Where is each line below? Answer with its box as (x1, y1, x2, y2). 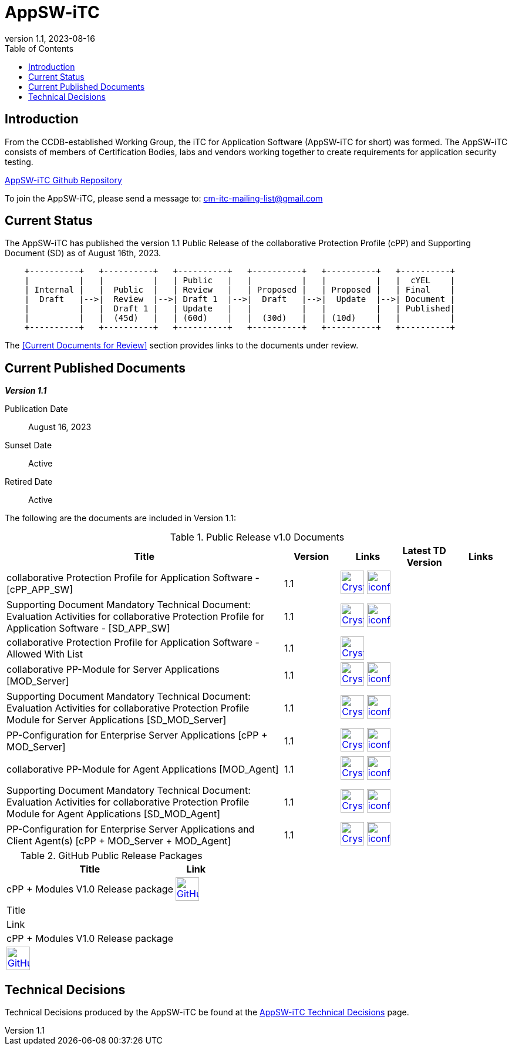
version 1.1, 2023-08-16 (5, 33, 95, 43)
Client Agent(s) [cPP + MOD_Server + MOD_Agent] (6, 835, 231, 847)
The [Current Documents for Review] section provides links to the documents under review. (5, 340, 359, 351)
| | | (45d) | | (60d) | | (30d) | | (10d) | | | (24, 313, 456, 323)
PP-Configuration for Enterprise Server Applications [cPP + (6, 729, 268, 742)
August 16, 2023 (28, 422, 92, 432)
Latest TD (402, 545, 446, 557)
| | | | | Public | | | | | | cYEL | (24, 276, 456, 286)
